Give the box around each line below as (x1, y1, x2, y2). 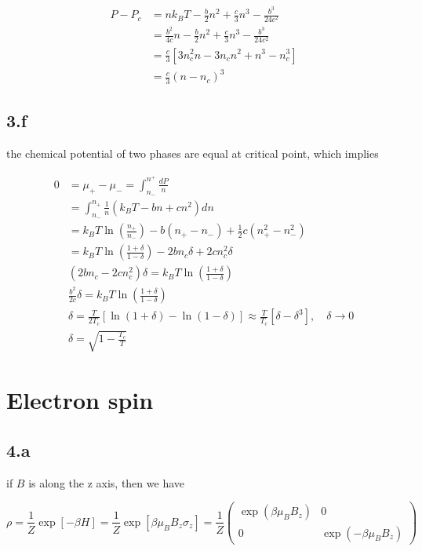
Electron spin (6, 384, 154, 416)
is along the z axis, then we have (28, 474, 184, 491)
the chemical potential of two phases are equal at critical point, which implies (6, 145, 379, 162)
